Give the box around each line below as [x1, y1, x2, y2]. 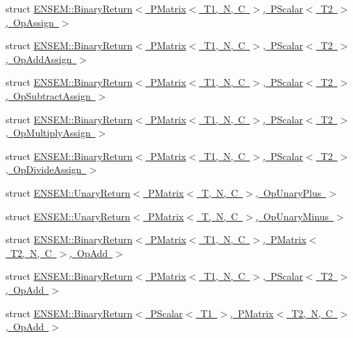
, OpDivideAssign [6, 162, 82, 177]
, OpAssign [6, 15, 54, 29]
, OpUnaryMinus [255, 208, 329, 223]
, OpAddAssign [6, 51, 72, 66]
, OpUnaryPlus [255, 185, 322, 199]
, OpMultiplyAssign [6, 125, 91, 140]
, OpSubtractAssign [6, 88, 91, 103]
